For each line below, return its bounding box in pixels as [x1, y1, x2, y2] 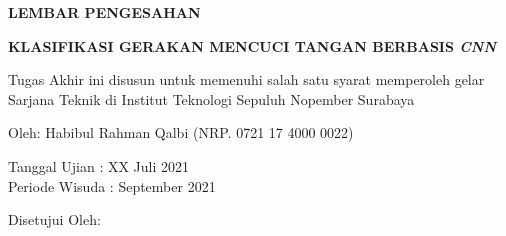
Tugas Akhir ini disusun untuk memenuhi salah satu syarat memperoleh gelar [8, 69, 485, 90]
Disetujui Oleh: [8, 209, 101, 230]
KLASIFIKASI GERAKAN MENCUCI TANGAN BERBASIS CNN [8, 35, 496, 56]
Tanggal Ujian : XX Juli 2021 [8, 155, 190, 176]
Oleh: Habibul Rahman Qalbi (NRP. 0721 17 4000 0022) [8, 122, 354, 143]
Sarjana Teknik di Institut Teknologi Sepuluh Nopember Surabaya [8, 88, 415, 109]
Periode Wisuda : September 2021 [8, 175, 216, 196]
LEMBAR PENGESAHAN [8, 2, 201, 22]
